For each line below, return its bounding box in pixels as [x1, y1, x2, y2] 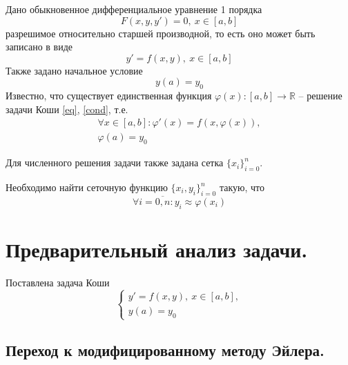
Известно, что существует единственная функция [6, 88, 212, 103]
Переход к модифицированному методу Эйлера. [6, 339, 325, 361]
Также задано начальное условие [6, 63, 143, 77]
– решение [298, 88, 342, 103]
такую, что [219, 180, 264, 195]
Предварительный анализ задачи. [6, 235, 308, 264]
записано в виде [6, 39, 73, 54]
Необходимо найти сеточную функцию [6, 180, 168, 195]
